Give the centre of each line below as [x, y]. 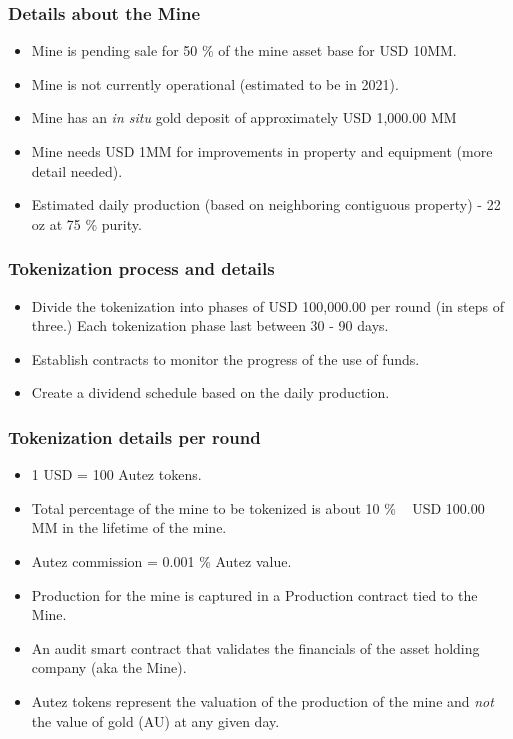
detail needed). [77, 170]
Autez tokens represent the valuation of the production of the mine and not [262, 700]
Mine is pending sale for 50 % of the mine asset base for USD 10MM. [244, 50]
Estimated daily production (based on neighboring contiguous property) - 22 [266, 204]
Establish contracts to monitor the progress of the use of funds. [225, 358]
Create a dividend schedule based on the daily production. [210, 392]
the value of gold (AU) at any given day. [155, 720]
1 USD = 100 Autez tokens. [116, 474]
